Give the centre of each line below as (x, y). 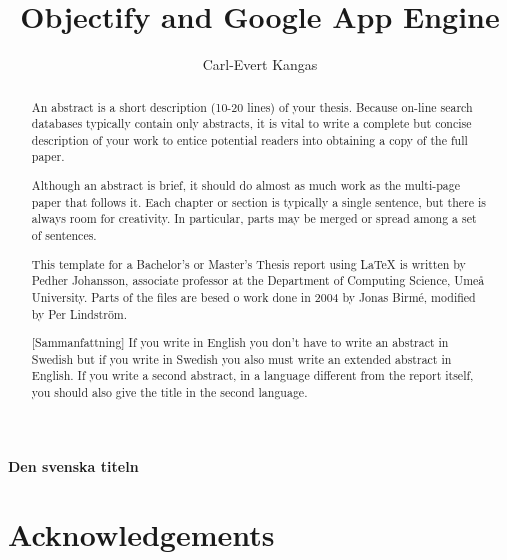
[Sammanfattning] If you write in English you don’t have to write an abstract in (240, 342)
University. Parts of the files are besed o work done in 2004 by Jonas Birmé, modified (253, 296)
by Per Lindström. (79, 313)
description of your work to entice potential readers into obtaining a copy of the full (249, 139)
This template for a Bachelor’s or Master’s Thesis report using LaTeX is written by (248, 263)
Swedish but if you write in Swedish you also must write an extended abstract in (241, 358)
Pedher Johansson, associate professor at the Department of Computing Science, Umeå (258, 280)
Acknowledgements (141, 534)
